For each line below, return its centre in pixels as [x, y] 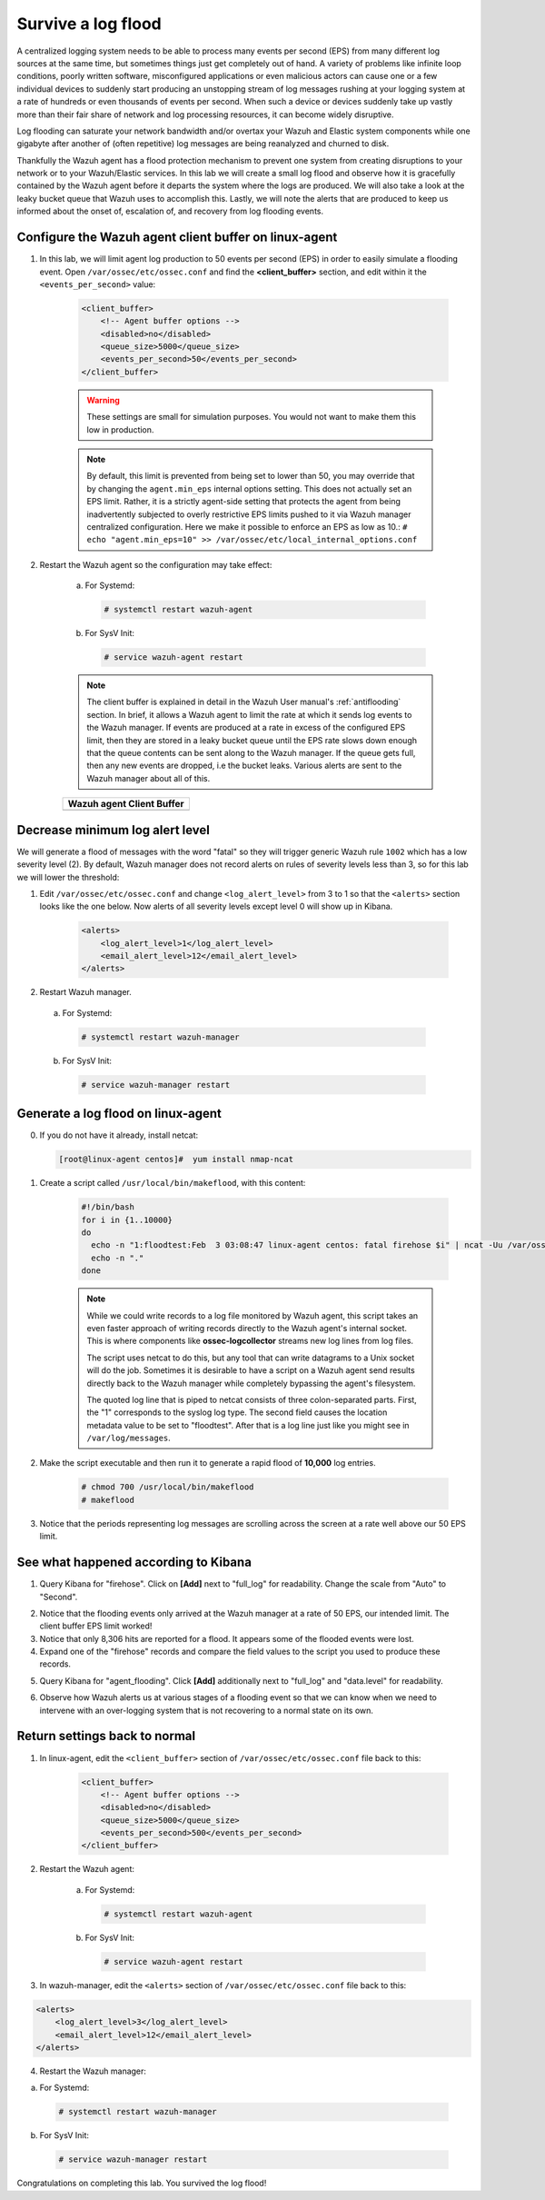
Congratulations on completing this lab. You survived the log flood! [142, 2183]
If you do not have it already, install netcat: [119, 1135]
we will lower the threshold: [68, 877]
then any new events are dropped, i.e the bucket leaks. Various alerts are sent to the [244, 766]
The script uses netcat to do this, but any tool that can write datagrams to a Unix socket [251, 1358]
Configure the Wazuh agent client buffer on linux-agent [177, 238]
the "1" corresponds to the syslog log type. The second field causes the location [237, 1412]
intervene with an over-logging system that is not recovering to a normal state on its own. [207, 1710]
